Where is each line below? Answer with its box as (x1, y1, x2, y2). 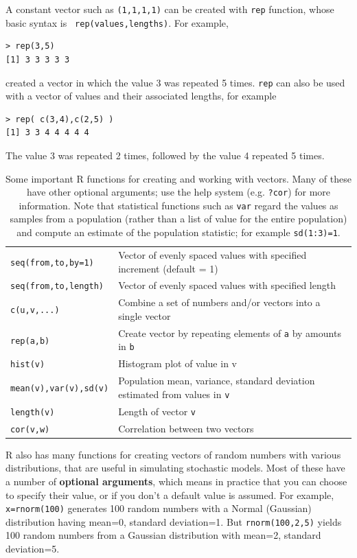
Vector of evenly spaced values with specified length (118, 278, 336, 292)
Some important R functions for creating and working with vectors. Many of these (5, 171, 352, 185)
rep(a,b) (10, 336, 50, 346)
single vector (118, 308, 171, 323)
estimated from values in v (118, 386, 230, 401)
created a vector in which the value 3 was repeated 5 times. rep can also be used (5, 75, 345, 89)
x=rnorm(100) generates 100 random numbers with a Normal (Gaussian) (5, 501, 312, 515)
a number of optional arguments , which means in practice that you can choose (5, 474, 347, 488)
